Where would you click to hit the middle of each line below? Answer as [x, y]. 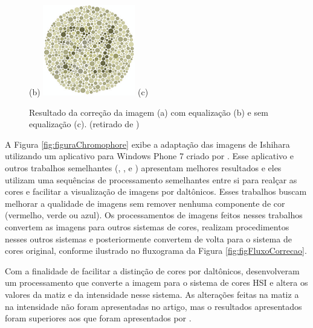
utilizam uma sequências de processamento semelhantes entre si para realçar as [151, 179]
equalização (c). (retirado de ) [84, 124]
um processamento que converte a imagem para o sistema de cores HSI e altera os [156, 282]
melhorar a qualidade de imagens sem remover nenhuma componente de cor [145, 203]
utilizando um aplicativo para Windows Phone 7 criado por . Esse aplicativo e [149, 156]
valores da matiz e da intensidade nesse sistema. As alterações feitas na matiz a [152, 294]
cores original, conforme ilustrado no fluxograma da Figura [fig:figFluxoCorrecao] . [156, 251]
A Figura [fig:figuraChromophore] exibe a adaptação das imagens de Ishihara [147, 144]
